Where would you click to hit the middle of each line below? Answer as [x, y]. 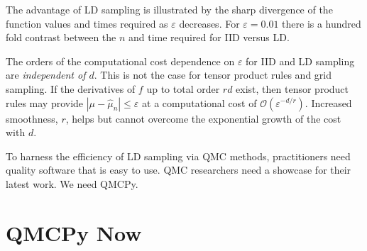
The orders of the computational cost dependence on [120, 61]
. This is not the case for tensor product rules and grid [213, 75]
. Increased [328, 102]
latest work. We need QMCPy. [72, 183]
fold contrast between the [61, 37]
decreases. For [209, 23]
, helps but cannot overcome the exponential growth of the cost [203, 118]
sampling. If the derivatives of [71, 88]
